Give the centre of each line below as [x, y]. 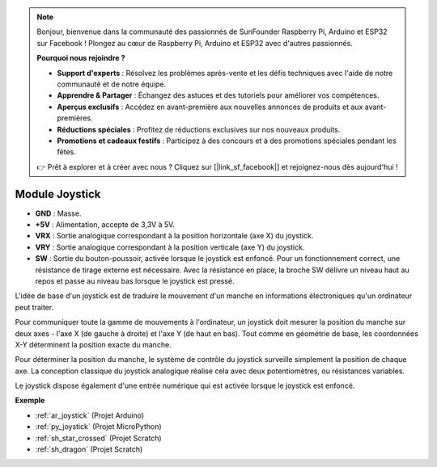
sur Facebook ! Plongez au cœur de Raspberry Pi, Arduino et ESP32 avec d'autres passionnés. [195, 43]
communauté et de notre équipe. [112, 84]
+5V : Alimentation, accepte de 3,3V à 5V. [105, 224]
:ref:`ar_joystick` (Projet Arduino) [90, 415]
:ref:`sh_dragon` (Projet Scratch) [89, 449]
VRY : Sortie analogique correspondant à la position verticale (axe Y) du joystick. [170, 247]
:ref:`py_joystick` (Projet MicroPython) [98, 427]
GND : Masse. [58, 213]
